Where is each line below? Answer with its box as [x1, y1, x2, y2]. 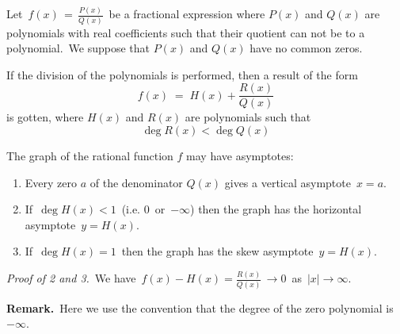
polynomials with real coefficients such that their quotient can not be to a [6, 24, 365, 40]
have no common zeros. [250, 40, 363, 56]
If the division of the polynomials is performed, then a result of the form [6, 66, 358, 83]
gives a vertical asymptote [224, 174, 351, 190]
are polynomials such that [185, 109, 311, 125]
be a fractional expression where [109, 6, 265, 22]
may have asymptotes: [186, 148, 294, 164]
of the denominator [90, 174, 183, 190]
